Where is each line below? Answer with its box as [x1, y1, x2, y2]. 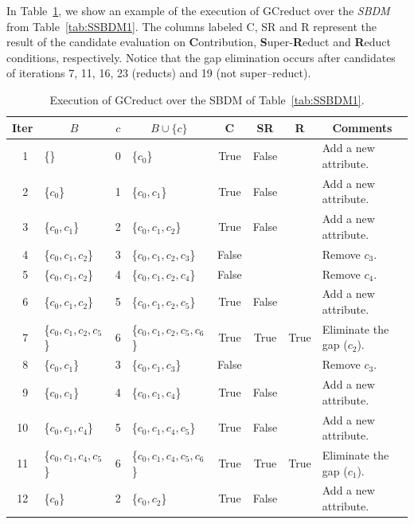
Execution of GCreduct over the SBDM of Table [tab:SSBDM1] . [49, 91, 365, 108]
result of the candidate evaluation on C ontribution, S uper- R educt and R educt [6, 33, 391, 50]
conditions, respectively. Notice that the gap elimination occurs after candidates [6, 49, 396, 65]
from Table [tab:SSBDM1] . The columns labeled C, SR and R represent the [6, 18, 377, 34]
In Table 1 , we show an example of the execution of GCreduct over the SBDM [6, 2, 390, 18]
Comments [332, 119, 393, 135]
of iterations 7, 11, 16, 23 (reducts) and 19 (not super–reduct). [6, 65, 311, 81]
